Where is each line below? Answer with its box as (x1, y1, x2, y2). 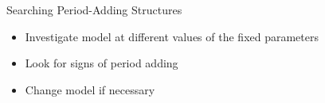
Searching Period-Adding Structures (6, 2, 182, 17)
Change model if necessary (25, 81, 155, 97)
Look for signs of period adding (25, 55, 178, 71)
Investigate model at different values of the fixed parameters (25, 28, 319, 44)
